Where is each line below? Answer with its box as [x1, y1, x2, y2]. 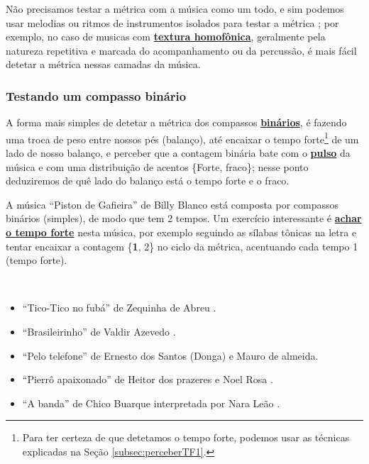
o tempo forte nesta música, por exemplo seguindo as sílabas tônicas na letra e [6, 225, 357, 239]
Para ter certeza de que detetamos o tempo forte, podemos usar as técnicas [22, 430, 350, 445]
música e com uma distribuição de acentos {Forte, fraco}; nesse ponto [6, 159, 309, 174]
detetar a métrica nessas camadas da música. [6, 57, 201, 72]
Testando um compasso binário [6, 87, 187, 104]
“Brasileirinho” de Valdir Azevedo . [22, 324, 176, 338]
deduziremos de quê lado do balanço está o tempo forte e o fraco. [6, 173, 290, 188]
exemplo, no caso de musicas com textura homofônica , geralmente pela [6, 29, 326, 44]
